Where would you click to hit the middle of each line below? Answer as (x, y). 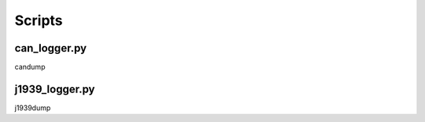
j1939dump (33, 108)
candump (30, 67)
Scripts (39, 20)
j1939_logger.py (55, 89)
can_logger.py (50, 48)
